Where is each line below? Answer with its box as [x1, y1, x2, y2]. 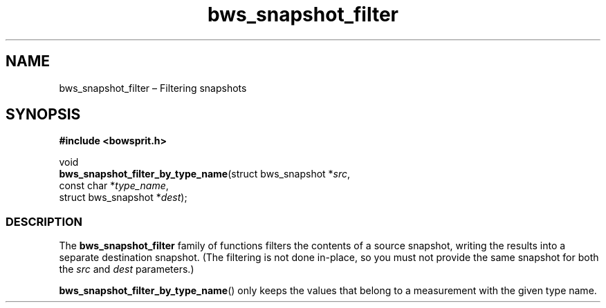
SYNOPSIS [6, 106, 81, 124]
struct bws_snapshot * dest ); [59, 191, 187, 204]
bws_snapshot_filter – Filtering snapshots [59, 81, 247, 94]
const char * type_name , [59, 180, 169, 192]
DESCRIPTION [6, 214, 83, 229]
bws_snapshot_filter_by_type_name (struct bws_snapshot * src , [59, 168, 351, 180]
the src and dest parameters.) [59, 263, 194, 276]
